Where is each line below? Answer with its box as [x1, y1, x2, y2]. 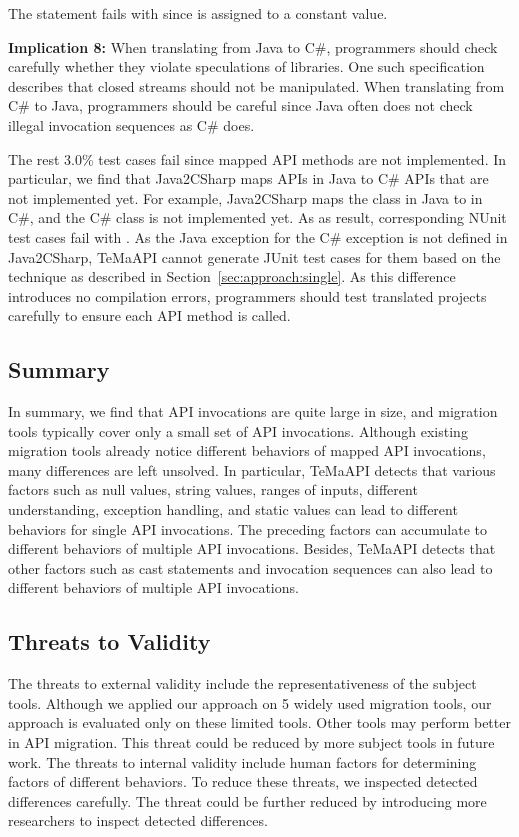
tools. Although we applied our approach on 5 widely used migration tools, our [8, 692, 492, 713]
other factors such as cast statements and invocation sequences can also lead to [8, 557, 493, 578]
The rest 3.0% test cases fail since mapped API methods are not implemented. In [8, 148, 507, 169]
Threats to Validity [8, 626, 211, 657]
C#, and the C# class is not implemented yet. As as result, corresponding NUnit [8, 207, 507, 228]
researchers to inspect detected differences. [8, 810, 268, 831]
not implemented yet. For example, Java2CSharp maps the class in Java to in [8, 187, 483, 208]
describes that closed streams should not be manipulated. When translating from [8, 75, 505, 96]
